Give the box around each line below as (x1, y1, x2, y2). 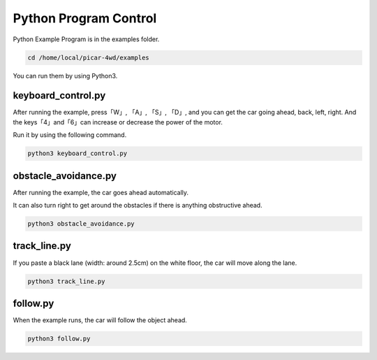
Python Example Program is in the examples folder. (13, 35, 160, 43)
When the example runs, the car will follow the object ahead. (13, 316, 188, 324)
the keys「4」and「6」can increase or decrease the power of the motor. (13, 117, 223, 126)
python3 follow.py (27, 335, 91, 343)
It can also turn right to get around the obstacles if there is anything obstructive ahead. (13, 201, 263, 210)
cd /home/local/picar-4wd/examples (27, 53, 149, 62)
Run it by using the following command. (13, 131, 127, 139)
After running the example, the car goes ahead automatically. (13, 188, 188, 196)
